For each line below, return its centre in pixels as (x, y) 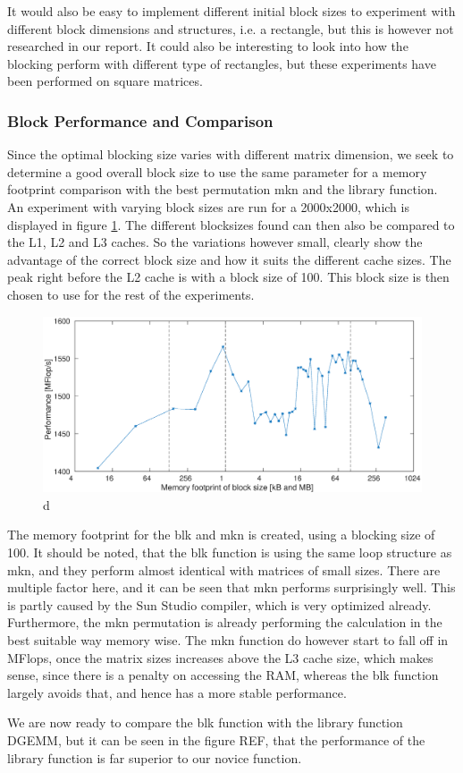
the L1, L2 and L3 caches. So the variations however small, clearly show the (215, 242)
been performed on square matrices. (105, 81)
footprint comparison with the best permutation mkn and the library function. (223, 189)
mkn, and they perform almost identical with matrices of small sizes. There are (224, 569)
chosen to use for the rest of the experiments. (131, 294)
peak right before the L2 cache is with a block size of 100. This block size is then (228, 277)
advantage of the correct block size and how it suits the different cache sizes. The (229, 259)
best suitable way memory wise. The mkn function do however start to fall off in (228, 639)
